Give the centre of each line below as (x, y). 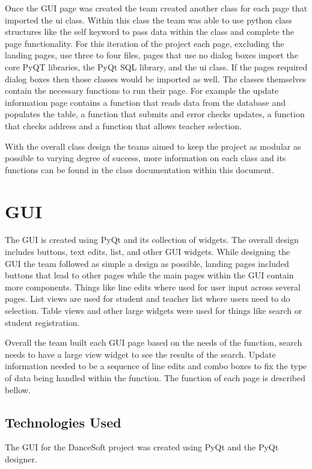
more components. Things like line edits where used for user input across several (153, 287)
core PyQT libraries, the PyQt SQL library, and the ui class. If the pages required (156, 66)
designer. (21, 458)
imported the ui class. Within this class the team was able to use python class (148, 20)
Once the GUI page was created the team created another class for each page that (156, 8)
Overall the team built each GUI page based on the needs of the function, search (154, 342)
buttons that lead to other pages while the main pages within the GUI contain (149, 275)
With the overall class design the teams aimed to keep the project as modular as (153, 146)
